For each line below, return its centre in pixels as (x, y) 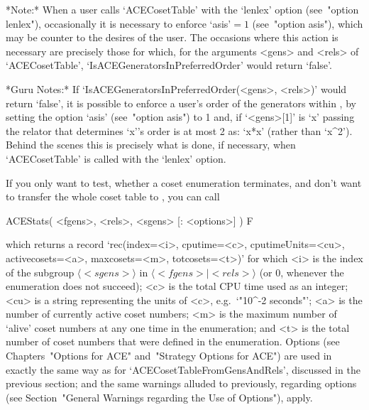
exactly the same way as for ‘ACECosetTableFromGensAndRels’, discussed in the (183, 369)
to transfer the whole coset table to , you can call (113, 196)
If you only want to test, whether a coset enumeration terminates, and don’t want (184, 182)
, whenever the (312, 272)
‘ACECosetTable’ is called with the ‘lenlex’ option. (116, 158)
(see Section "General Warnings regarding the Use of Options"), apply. (159, 397)
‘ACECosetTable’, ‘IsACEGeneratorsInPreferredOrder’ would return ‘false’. (169, 65)
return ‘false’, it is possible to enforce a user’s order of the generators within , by (181, 103)
